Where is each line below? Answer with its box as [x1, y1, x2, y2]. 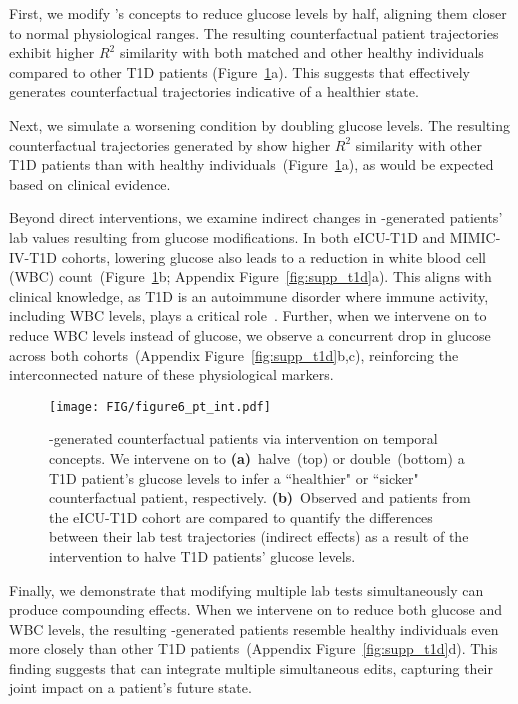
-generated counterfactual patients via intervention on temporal [49, 428, 438, 449]
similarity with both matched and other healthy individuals [119, 42, 484, 63]
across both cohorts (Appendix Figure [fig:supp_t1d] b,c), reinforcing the [9, 344, 459, 365]
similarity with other [355, 134, 483, 155]
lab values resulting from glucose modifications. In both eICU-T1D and [9, 226, 446, 247]
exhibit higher [9, 42, 95, 63]
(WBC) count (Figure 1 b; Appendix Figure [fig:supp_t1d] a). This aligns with [9, 266, 492, 287]
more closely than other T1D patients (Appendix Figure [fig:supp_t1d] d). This [9, 638, 498, 659]
